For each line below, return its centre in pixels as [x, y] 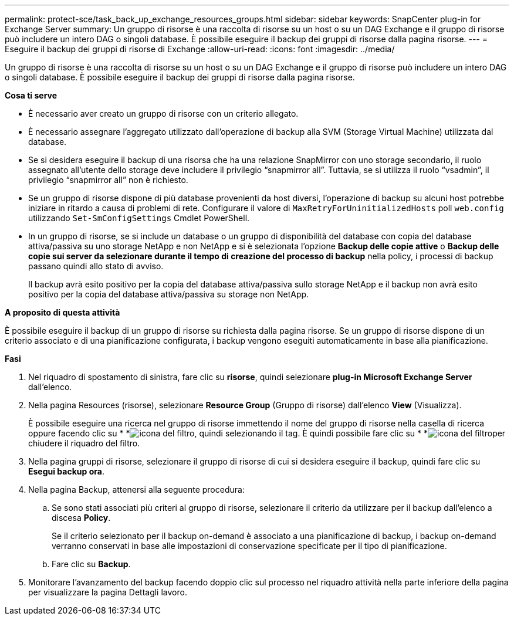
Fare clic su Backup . [91, 564]
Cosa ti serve [31, 95]
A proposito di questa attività [62, 312]
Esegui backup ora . [66, 471]
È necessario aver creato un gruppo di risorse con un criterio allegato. [163, 114]
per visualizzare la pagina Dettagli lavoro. [108, 592]
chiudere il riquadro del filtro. [84, 443]
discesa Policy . [81, 518]
